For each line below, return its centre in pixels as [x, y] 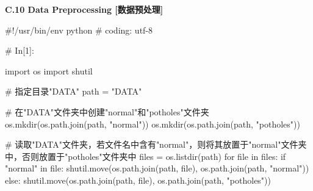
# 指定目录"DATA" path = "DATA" [74, 91]
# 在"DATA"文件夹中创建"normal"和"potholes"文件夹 [107, 111]
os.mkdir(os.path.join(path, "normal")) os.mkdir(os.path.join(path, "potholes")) [153, 124]
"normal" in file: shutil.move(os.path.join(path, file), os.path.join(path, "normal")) [157, 168]
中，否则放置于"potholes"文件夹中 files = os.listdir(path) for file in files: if [146, 156]
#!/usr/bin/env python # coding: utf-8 [79, 30]
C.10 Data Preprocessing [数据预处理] [84, 9]
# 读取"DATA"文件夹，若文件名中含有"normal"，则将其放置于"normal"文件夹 [156, 144]
